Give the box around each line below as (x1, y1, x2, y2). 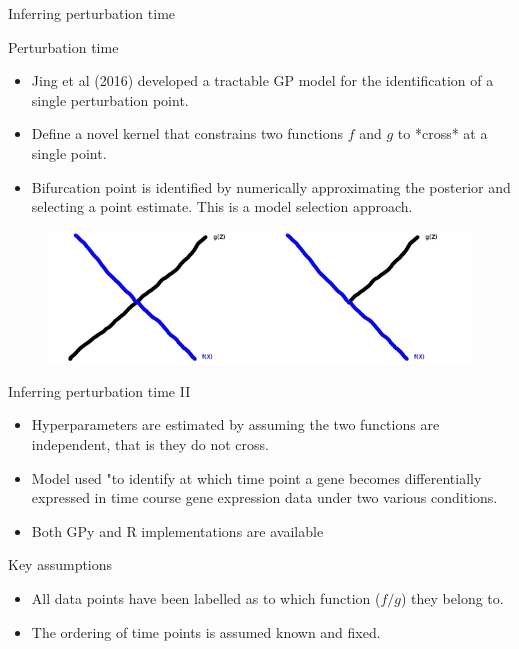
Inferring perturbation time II (8, 380, 191, 401)
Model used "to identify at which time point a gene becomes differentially (31, 467, 482, 488)
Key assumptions (8, 554, 113, 575)
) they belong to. (400, 588, 504, 608)
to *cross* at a (397, 123, 488, 144)
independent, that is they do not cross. (31, 434, 269, 455)
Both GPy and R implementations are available (31, 520, 324, 541)
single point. (31, 142, 107, 163)
